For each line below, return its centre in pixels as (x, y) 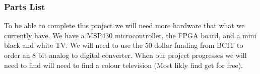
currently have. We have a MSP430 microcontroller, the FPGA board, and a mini (130, 35)
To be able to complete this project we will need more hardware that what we (124, 25)
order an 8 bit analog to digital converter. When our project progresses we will (125, 55)
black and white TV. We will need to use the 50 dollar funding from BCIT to (124, 45)
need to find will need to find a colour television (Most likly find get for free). (123, 65)
